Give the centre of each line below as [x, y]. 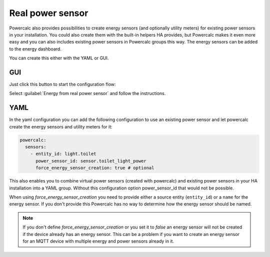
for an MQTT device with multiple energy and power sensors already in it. [98, 241]
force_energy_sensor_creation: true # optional [95, 168]
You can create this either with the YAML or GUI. [59, 58]
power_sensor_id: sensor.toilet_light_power [91, 161]
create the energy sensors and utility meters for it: [61, 126]
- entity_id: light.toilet [63, 154]
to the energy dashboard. [35, 49]
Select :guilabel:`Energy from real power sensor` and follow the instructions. [87, 93]
